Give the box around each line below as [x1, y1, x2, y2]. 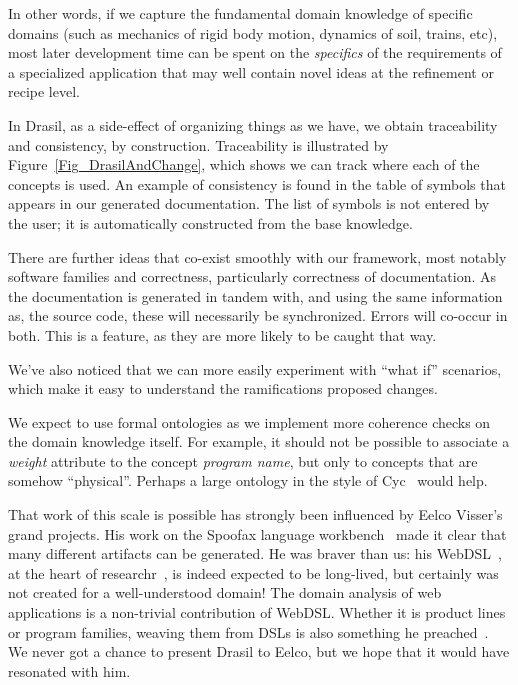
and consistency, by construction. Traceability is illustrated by [8, 134, 389, 155]
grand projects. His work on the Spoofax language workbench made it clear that [8, 523, 507, 544]
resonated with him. [8, 660, 131, 681]
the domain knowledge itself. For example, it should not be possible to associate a [8, 431, 510, 452]
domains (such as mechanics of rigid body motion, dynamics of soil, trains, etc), [8, 22, 498, 43]
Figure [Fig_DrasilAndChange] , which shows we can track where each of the [8, 154, 480, 175]
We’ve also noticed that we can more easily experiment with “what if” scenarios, [8, 358, 502, 379]
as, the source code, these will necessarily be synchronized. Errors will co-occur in [8, 305, 508, 326]
